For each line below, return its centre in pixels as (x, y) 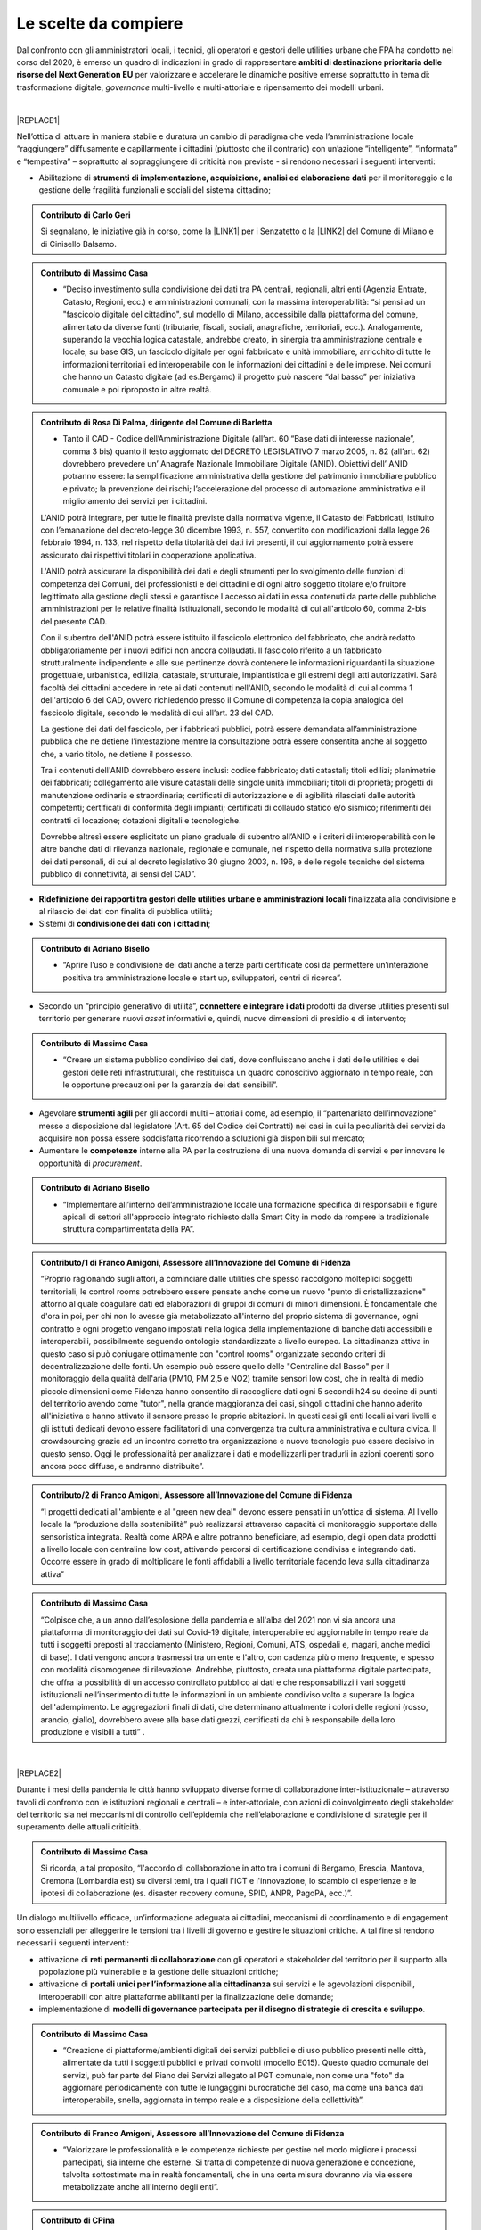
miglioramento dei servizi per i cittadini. (135, 501)
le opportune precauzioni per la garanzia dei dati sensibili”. (170, 1085)
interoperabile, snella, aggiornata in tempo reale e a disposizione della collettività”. (213, 2100)
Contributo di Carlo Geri (86, 215)
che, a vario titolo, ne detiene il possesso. (117, 754)
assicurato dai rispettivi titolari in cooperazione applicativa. (149, 555)
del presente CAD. (74, 621)
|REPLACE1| (38, 120)
